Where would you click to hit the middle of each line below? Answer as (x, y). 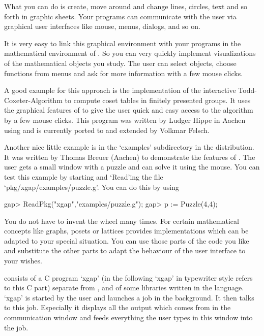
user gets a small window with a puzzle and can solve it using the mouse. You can (132, 167)
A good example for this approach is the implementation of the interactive (120, 90)
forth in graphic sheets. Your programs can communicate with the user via (120, 16)
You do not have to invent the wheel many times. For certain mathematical (122, 221)
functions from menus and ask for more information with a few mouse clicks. (124, 73)
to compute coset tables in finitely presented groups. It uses (158, 100)
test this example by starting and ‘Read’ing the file (84, 176)
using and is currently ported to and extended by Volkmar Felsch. (107, 130)
